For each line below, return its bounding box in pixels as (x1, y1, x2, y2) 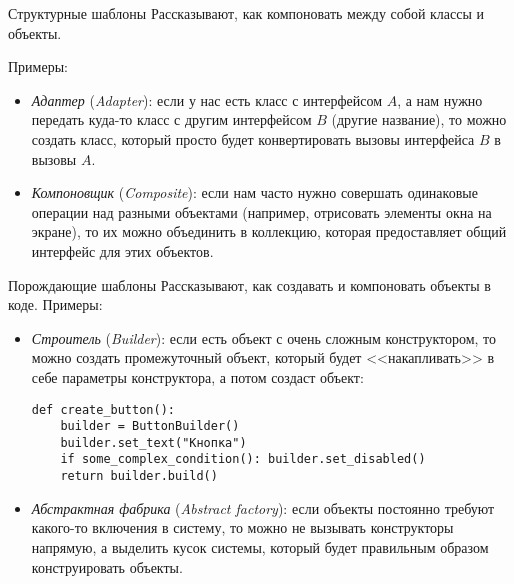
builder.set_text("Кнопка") (60, 435, 247, 450)
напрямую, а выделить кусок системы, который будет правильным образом (31, 536, 489, 557)
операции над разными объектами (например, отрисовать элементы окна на (31, 201, 492, 222)
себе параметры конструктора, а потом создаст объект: (31, 366, 364, 387)
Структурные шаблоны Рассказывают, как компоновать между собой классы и (8, 3, 485, 23)
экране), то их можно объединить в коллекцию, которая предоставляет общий (31, 221, 507, 242)
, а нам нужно (397, 89, 483, 110)
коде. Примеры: (8, 294, 103, 315)
